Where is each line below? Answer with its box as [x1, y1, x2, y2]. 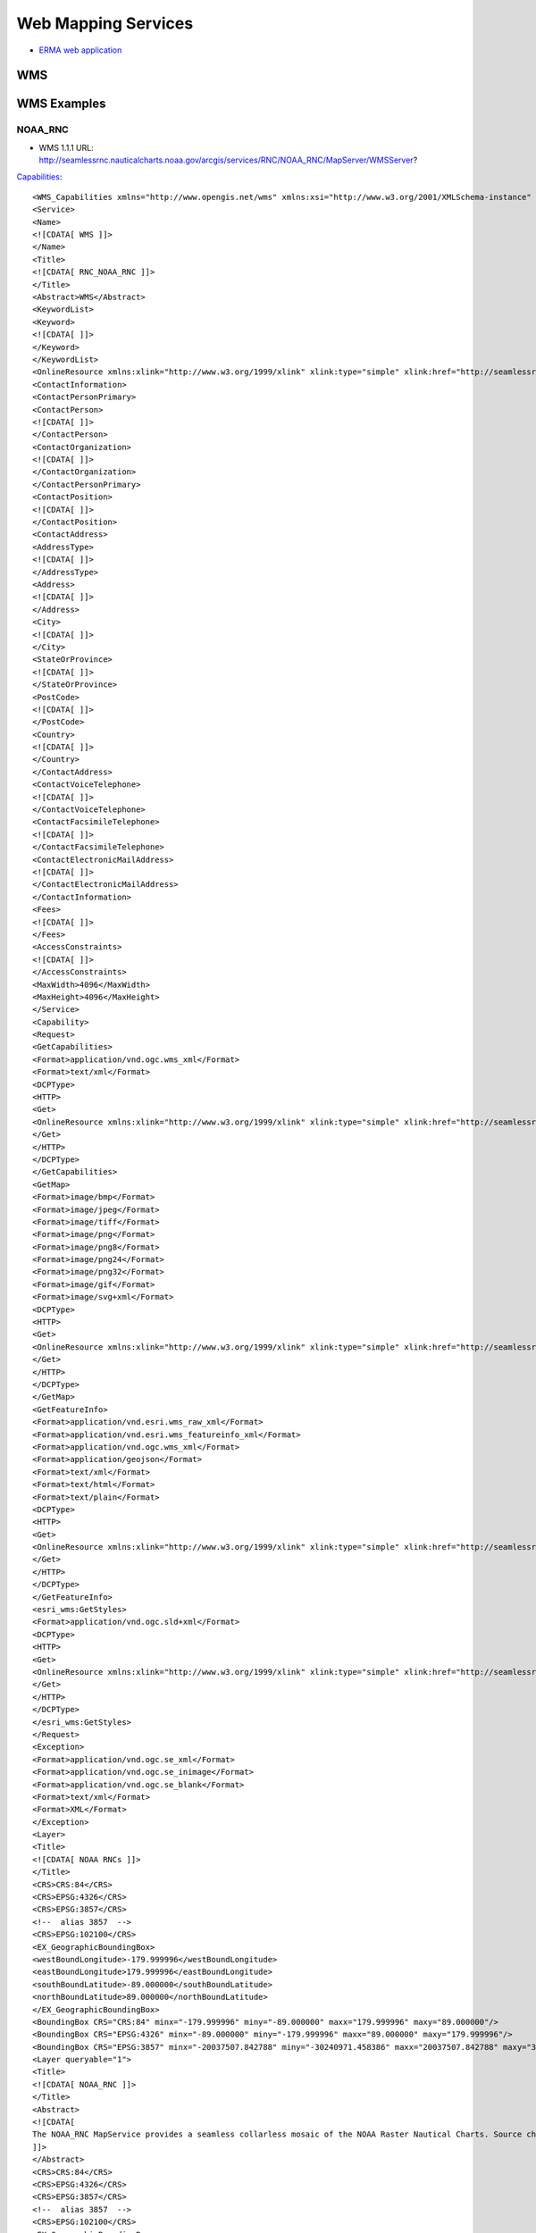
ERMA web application [38, 45, 122, 55]
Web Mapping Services [16, 13, 194, 33]
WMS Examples [16, 96, 106, 112]
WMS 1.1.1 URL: [38, 142, 94, 153]
